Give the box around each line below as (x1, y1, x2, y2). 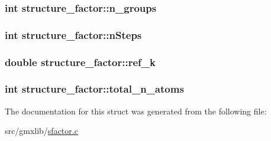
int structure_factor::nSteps (5, 27, 142, 42)
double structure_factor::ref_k (5, 54, 156, 69)
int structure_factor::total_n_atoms (5, 81, 184, 96)
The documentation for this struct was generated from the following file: (5, 104, 267, 117)
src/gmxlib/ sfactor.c (5, 124, 78, 137)
